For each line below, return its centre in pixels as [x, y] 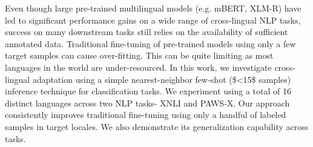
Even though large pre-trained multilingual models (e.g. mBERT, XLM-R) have [153, 8]
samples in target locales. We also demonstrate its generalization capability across [157, 126]
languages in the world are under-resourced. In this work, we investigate [138, 67]
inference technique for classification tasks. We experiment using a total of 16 [148, 91]
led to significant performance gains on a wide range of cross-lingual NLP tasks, [153, 20]
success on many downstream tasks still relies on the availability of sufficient [147, 32]
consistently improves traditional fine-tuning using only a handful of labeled [146, 115]
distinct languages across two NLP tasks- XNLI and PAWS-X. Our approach [147, 103]
